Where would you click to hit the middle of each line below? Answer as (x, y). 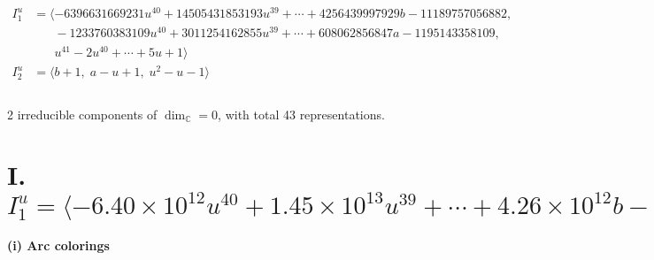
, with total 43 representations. (301, 114)
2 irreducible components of (82, 114)
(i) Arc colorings (58, 245)
